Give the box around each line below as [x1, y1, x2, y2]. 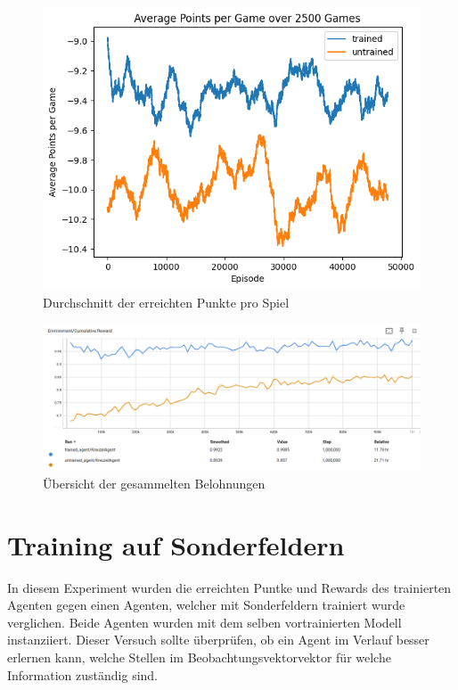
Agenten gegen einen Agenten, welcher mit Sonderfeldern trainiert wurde [7, 596, 405, 614]
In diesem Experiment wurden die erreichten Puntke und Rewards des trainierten [7, 578, 452, 596]
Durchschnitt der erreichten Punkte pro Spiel [43, 292, 290, 311]
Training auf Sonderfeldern [7, 526, 345, 563]
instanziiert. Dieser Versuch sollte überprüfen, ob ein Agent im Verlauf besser [7, 630, 429, 649]
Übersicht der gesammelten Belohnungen [43, 473, 266, 492]
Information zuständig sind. [7, 665, 159, 684]
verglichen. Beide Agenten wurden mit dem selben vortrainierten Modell [7, 612, 402, 631]
